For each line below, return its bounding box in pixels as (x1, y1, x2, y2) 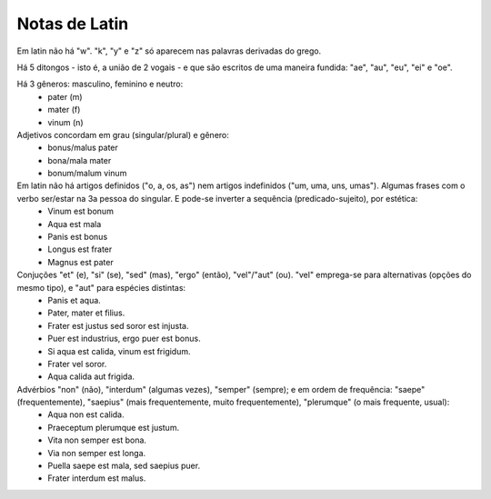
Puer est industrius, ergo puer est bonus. (47, 333, 201, 344)
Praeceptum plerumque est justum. (47, 422, 180, 433)
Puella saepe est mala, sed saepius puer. (47, 460, 200, 472)
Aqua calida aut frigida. (47, 371, 135, 382)
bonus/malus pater (47, 142, 118, 154)
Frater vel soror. (47, 358, 107, 369)
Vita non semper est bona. (47, 434, 147, 445)
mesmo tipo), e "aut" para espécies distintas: (16, 282, 186, 293)
